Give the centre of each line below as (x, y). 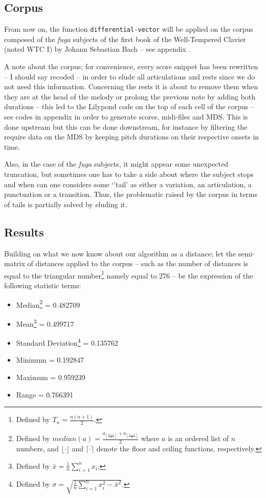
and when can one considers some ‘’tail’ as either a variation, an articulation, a (128, 184)
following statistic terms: (43, 285)
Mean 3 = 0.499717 (45, 323)
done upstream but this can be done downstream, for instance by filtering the (126, 126)
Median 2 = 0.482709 (48, 304)
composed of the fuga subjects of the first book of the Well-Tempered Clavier (125, 39)
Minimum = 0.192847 (50, 360)
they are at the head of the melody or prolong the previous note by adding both (130, 96)
